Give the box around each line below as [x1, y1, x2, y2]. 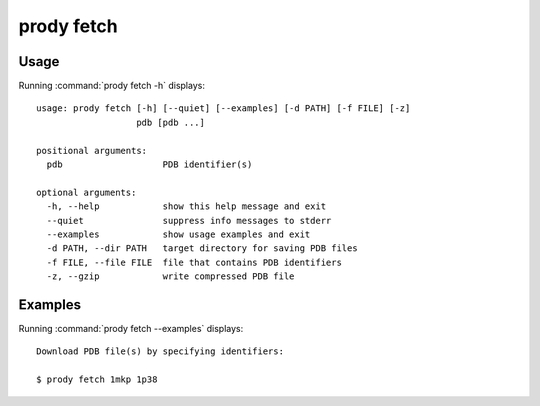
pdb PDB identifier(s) [46, 159, 253, 170]
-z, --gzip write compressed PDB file [46, 271, 295, 282]
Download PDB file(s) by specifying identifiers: [36, 346, 285, 357]
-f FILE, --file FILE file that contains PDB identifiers [46, 256, 342, 268]
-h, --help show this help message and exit [46, 201, 327, 212]
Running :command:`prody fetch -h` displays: [18, 80, 205, 92]
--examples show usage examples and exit [46, 228, 311, 240]
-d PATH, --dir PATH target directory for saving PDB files [46, 243, 359, 254]
